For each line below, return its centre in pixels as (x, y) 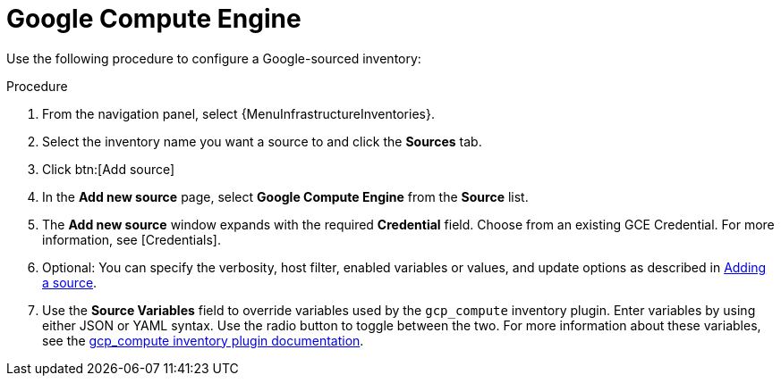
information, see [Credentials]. (132, 239)
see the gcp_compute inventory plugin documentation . (203, 340)
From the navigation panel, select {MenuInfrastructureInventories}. (238, 113)
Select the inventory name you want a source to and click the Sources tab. (262, 141)
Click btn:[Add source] (109, 169)
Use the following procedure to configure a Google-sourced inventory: (214, 58)
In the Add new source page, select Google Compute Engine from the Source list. (285, 196)
